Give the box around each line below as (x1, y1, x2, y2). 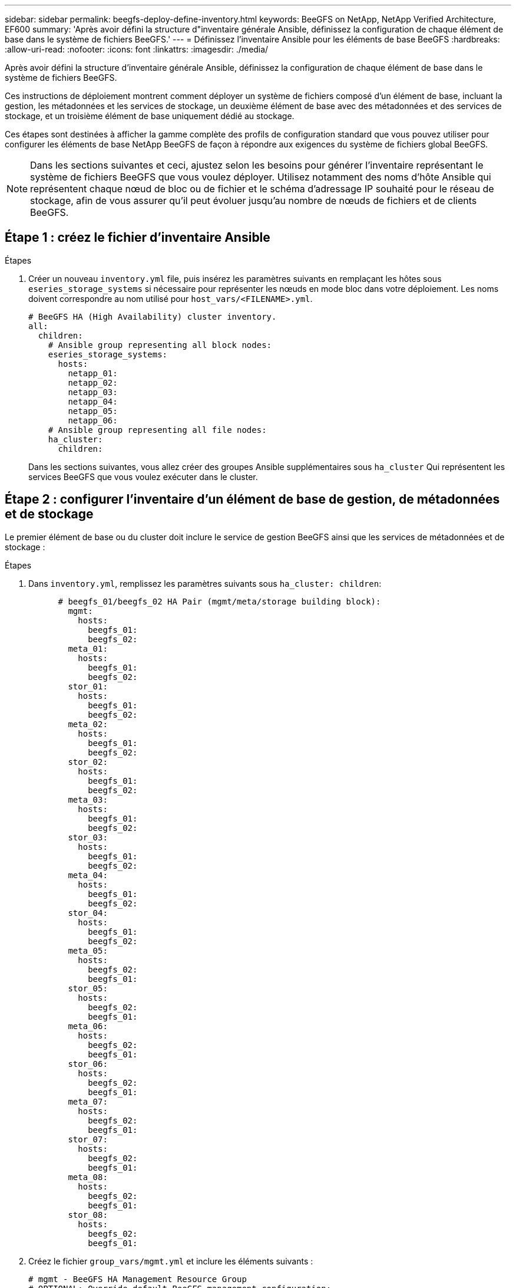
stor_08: (68, 1210, 108, 1220)
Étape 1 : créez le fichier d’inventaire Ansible (5, 230, 270, 245)
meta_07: (68, 1096, 108, 1106)
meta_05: (68, 945, 108, 955)
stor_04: (68, 908, 108, 918)
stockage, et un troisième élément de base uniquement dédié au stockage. (5, 111, 295, 121)
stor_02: (68, 757, 108, 767)
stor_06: (68, 1059, 108, 1069)
